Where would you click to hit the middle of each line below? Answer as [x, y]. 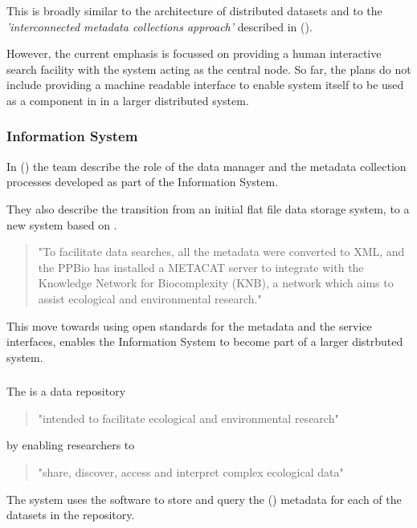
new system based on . [62, 224]
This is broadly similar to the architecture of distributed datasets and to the [194, 10]
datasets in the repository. [71, 515]
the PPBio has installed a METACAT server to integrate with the [201, 267]
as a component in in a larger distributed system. [128, 100]
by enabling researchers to [71, 445]
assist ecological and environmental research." [150, 298]
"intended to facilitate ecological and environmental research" [188, 418]
